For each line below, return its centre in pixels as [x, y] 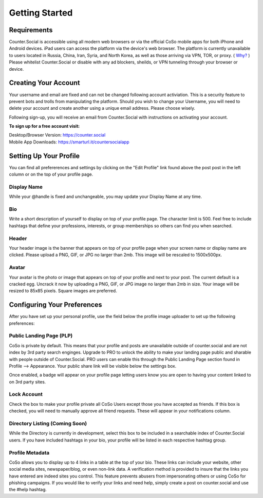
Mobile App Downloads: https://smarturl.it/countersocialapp [69, 142]
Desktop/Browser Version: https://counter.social [57, 135]
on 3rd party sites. [28, 382]
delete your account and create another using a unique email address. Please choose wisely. [102, 108]
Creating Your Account [45, 83]
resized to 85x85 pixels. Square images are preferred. [63, 291]
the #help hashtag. [28, 490]
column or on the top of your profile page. [51, 174]
